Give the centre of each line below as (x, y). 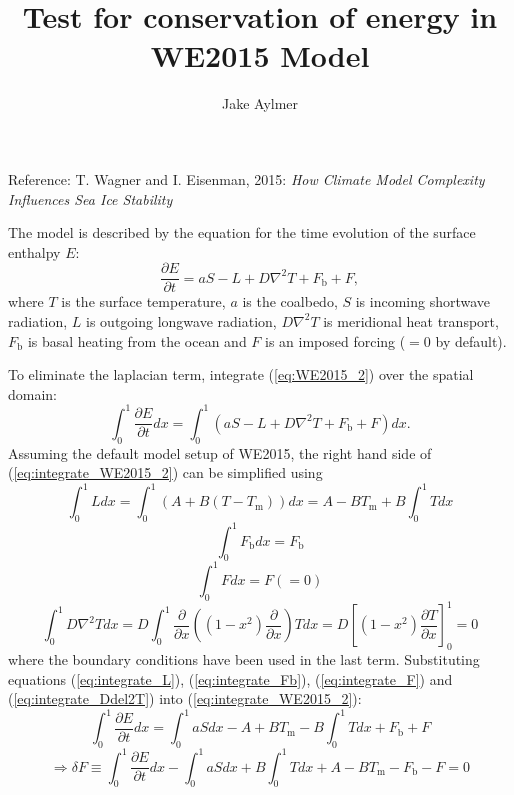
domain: (33, 393)
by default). (471, 340)
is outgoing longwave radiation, (181, 320)
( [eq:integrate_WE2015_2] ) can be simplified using (165, 472)
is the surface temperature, (143, 301)
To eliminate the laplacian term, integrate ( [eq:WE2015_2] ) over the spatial (241, 374)
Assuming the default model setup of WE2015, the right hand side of (220, 452)
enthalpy (34, 251)
